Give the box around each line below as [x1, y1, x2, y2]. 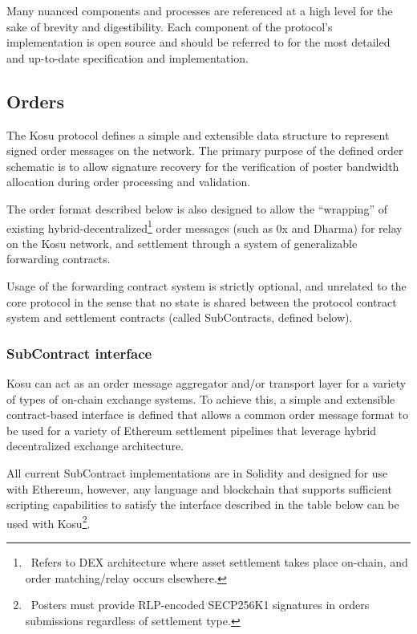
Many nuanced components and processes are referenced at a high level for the [6, 2, 393, 18]
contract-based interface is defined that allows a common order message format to [6, 406, 409, 423]
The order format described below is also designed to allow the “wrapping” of [6, 200, 387, 217]
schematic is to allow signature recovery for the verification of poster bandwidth [6, 157, 399, 174]
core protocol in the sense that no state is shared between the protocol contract [6, 293, 397, 310]
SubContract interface [6, 343, 152, 363]
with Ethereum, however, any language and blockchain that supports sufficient [6, 480, 392, 497]
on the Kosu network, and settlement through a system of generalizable [6, 234, 358, 251]
